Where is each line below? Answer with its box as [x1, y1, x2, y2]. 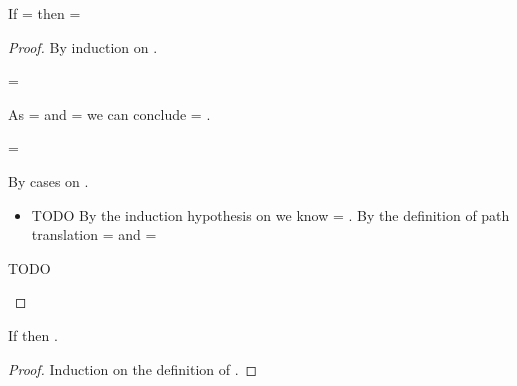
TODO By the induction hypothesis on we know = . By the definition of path [31, 204, 510, 225]
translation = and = [31, 224, 157, 245]
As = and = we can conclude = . [8, 103, 211, 124]
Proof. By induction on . [8, 36, 158, 57]
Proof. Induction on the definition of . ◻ [8, 358, 258, 379]
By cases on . [8, 170, 89, 191]
